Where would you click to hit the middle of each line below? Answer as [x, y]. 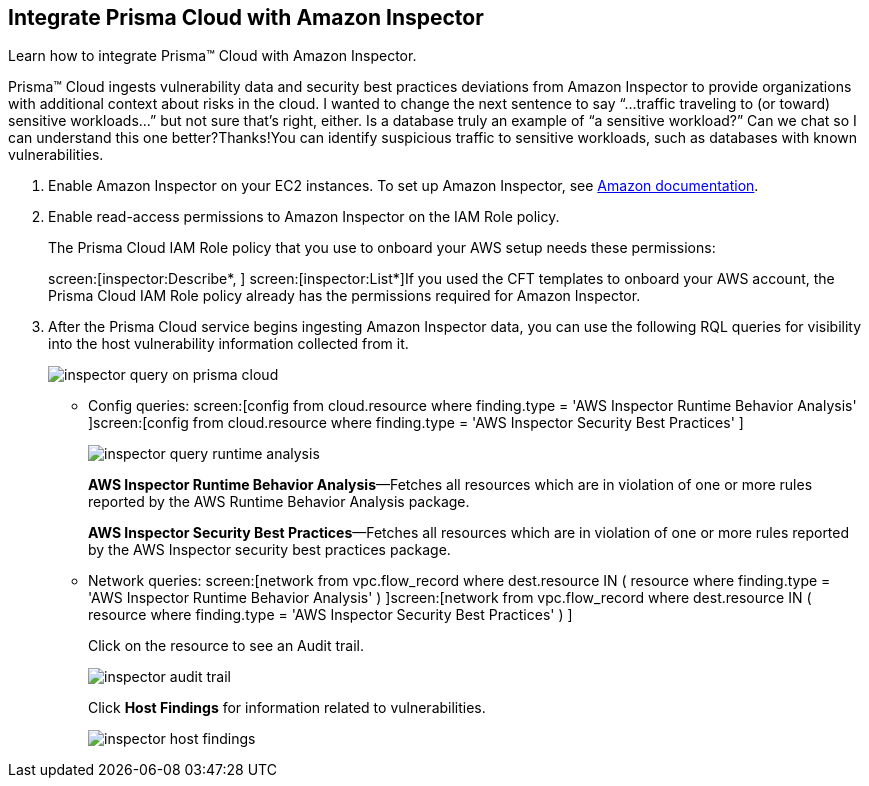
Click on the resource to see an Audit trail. [226, 646]
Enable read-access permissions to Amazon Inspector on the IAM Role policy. [304, 217]
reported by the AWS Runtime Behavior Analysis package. [279, 502]
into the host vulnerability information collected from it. [228, 344]
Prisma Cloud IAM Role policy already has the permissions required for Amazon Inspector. [344, 296]
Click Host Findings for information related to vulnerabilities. [287, 708]
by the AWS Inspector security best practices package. [269, 550]
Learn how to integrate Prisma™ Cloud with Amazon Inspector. [212, 56]
